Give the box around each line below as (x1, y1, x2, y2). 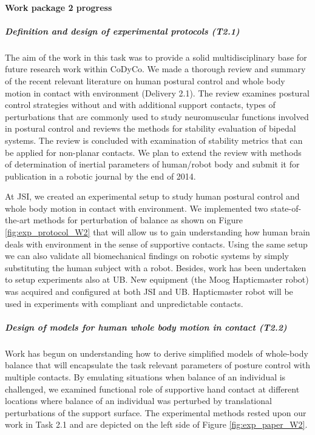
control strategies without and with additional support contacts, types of (5, 98, 276, 111)
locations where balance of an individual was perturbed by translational (5, 394, 272, 407)
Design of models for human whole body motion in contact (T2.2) (5, 320, 287, 333)
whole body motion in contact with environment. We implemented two (5, 201, 268, 214)
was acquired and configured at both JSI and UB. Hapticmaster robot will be (5, 285, 293, 298)
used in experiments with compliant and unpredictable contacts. (5, 297, 243, 309)
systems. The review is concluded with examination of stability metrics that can (5, 133, 303, 146)
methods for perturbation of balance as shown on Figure (33, 214, 243, 226)
